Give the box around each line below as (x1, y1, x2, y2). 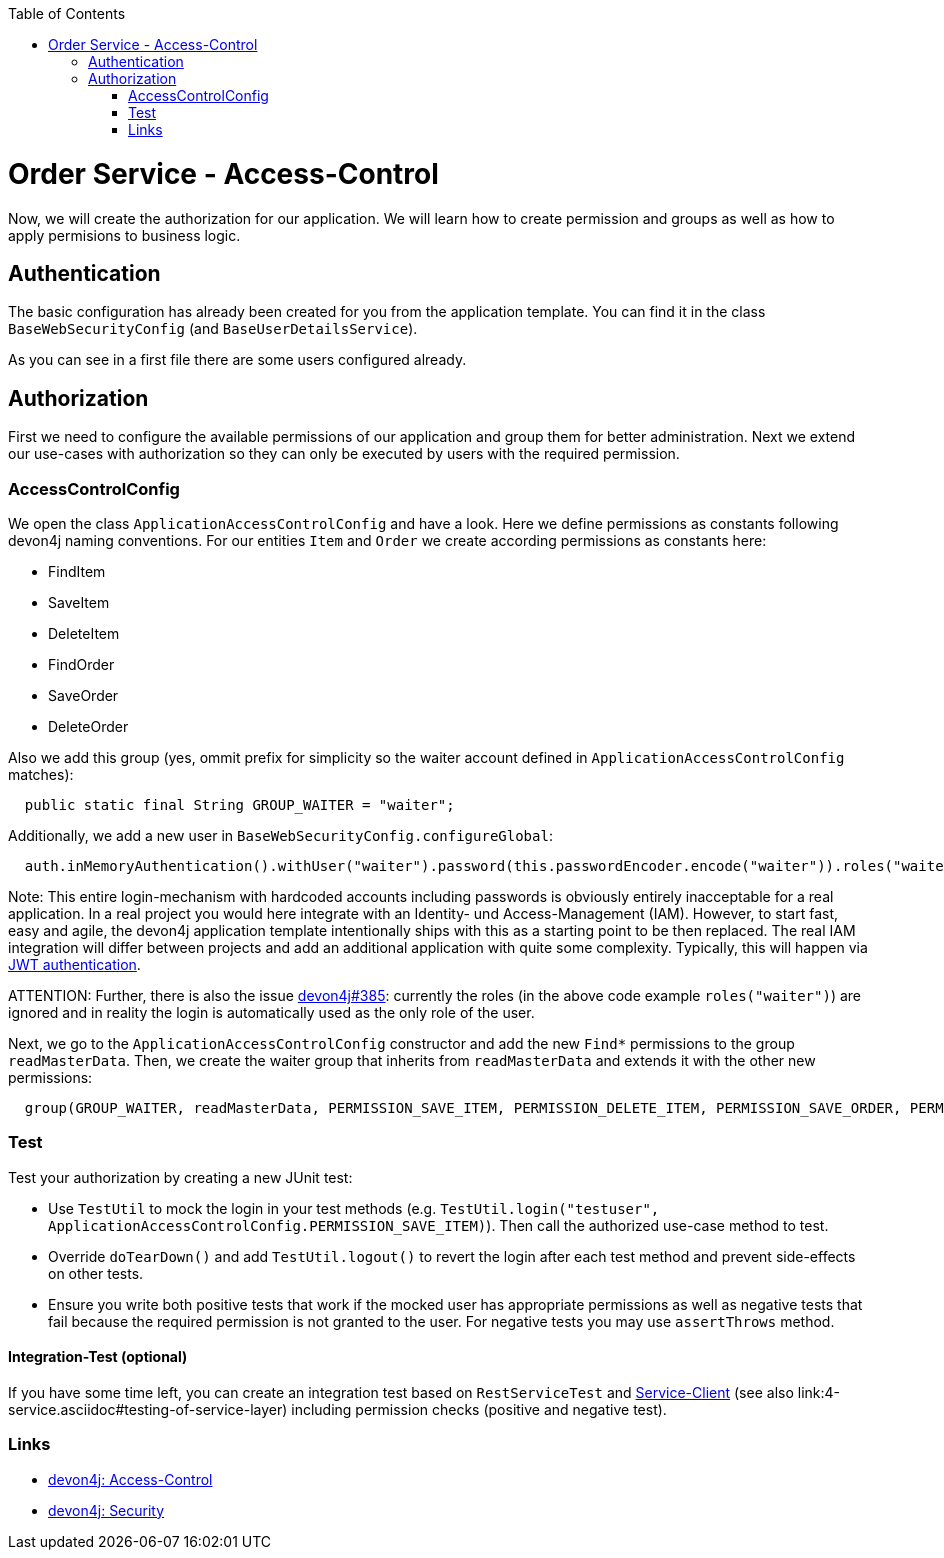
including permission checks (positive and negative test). (291, 1400, 667, 1418)
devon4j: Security (48, 1501, 165, 1519)
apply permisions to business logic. (8, 226, 241, 244)
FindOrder (48, 655, 115, 673)
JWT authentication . (8, 955, 141, 973)
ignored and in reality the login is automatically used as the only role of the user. (8, 1003, 535, 1021)
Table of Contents (8, 5, 126, 22)
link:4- (797, 1383, 840, 1401)
